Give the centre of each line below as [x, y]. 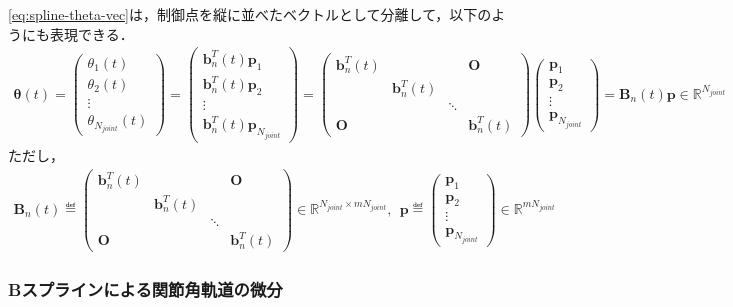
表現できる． [91, 33]
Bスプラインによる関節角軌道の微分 [145, 289]
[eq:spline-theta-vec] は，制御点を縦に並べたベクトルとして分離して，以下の [250, 14]
